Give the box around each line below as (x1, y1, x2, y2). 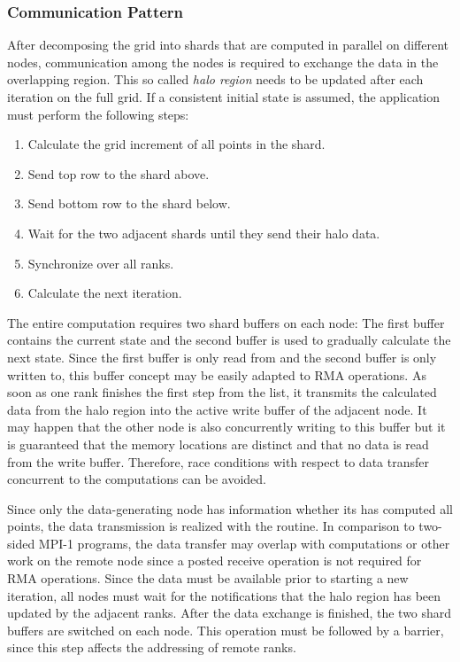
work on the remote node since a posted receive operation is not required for (7, 551, 422, 570)
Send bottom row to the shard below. (27, 194, 231, 213)
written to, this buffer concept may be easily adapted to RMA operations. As (7, 365, 426, 384)
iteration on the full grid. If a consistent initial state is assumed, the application (7, 88, 441, 105)
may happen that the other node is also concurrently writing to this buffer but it (7, 417, 446, 436)
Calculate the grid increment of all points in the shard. (27, 135, 326, 153)
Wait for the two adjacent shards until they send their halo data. (27, 223, 380, 242)
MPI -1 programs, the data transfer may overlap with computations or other (38, 533, 450, 552)
